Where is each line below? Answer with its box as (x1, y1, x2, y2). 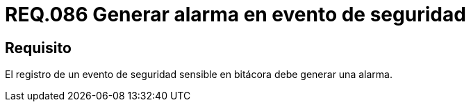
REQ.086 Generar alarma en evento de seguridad (5, 3, 466, 26)
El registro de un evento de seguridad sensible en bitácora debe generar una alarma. (5, 68, 392, 81)
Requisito (5, 39, 72, 57)
